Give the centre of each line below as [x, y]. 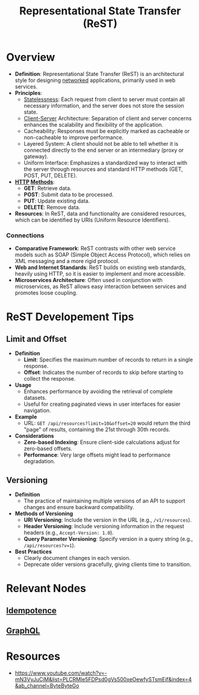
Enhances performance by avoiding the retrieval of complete [98, 391]
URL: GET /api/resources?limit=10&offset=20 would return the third [107, 423]
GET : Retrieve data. [47, 188]
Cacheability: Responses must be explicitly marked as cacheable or [107, 131]
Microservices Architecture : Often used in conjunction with [88, 280]
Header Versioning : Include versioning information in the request [104, 526]
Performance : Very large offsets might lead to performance [97, 455]
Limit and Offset [37, 339]
